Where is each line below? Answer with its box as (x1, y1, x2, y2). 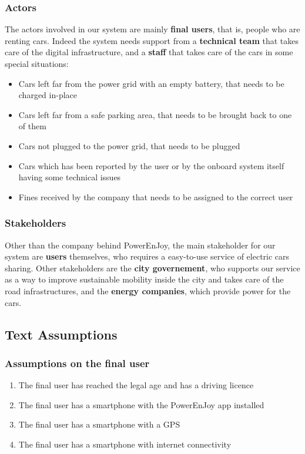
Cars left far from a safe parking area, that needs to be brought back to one (18, 108, 292, 120)
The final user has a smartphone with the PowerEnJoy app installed (18, 398, 264, 411)
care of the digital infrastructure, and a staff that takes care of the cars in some (5, 46, 293, 58)
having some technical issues (18, 171, 121, 183)
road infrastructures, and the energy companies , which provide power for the (5, 284, 291, 297)
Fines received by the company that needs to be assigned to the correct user (18, 190, 293, 203)
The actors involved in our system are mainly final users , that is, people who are (5, 23, 300, 35)
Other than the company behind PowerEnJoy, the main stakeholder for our (5, 238, 276, 251)
